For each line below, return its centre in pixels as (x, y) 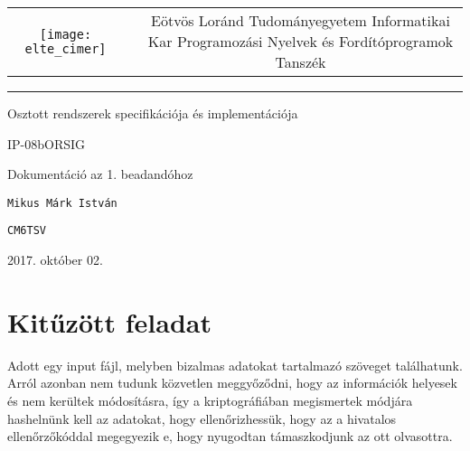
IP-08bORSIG (47, 143)
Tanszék (301, 62)
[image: (66, 34)
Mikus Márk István (62, 203)
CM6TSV (27, 231)
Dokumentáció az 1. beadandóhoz (100, 174)
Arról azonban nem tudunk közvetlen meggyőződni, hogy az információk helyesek (232, 383)
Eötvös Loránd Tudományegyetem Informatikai (301, 20)
